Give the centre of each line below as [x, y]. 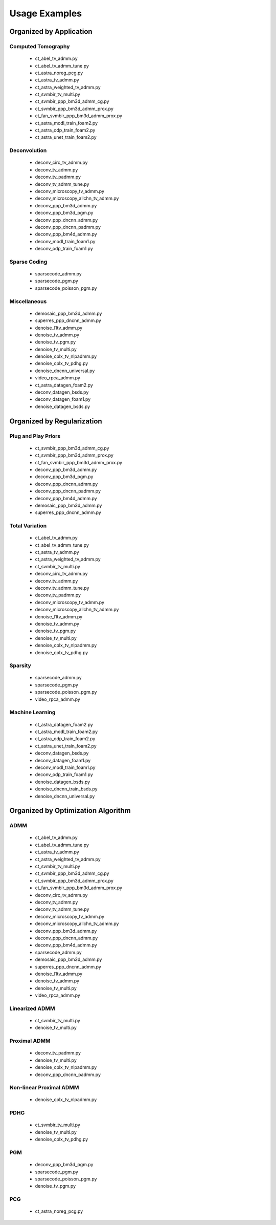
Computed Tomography [40, 46]
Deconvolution [28, 151]
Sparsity [20, 665]
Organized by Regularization [56, 421]
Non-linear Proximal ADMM [44, 1088]
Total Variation [28, 526]
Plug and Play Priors [35, 436]
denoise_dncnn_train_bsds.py [66, 789]
